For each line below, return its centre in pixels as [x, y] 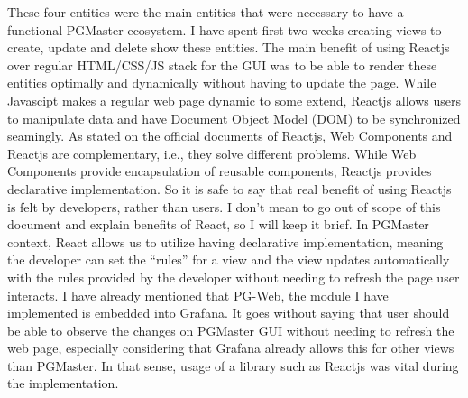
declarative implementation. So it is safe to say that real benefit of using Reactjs [229, 188]
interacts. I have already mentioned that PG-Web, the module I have [198, 295]
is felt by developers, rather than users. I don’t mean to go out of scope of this [224, 206]
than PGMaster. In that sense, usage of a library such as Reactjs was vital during [233, 365]
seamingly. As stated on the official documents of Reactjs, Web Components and [230, 136]
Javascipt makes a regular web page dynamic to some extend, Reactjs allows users [234, 100]
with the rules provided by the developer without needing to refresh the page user [234, 277]
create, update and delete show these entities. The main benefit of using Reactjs [229, 47]
